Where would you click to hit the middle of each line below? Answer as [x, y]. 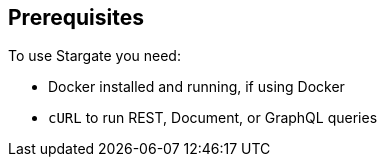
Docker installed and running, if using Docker [196, 87]
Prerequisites [76, 17]
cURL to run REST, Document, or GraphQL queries [213, 118]
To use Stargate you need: [94, 56]
